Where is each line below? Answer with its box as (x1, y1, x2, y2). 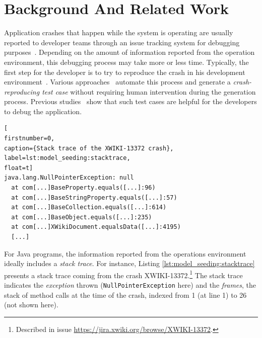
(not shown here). (4, 299, 58, 310)
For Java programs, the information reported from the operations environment (4, 248, 246, 259)
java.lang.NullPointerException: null (4, 174, 134, 182)
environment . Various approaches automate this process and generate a (4, 76, 231, 87)
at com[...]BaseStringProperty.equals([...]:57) (11, 194, 177, 201)
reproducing (4, 86, 40, 97)
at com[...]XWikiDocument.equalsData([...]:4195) (11, 223, 181, 231)
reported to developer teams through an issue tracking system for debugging (4, 37, 240, 47)
